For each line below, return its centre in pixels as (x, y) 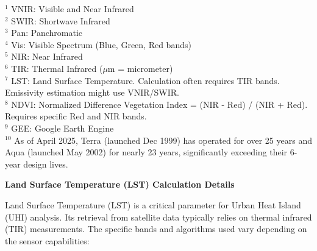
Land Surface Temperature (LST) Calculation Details (120, 184)
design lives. (46, 164)
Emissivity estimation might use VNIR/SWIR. (92, 92)
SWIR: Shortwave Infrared (61, 20)
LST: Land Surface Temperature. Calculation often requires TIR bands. (145, 80)
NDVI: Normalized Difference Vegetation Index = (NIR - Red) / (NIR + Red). (159, 104)
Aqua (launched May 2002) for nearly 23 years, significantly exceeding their (146, 152)
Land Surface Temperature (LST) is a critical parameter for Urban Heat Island (153, 204)
